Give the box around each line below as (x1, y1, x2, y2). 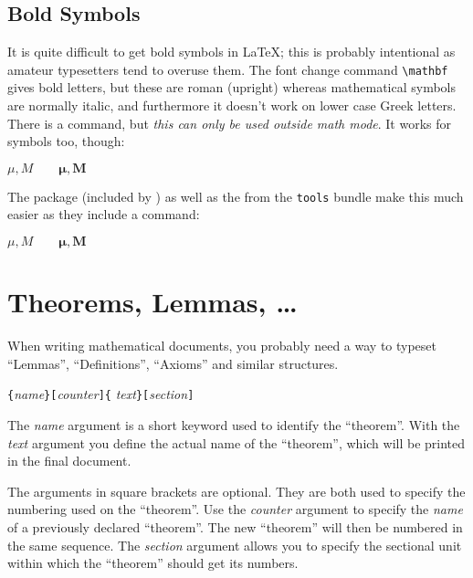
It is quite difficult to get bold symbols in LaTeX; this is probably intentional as (7, 42, 456, 61)
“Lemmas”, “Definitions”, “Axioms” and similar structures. (7, 353, 339, 373)
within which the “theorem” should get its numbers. (7, 553, 299, 573)
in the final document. (7, 451, 131, 470)
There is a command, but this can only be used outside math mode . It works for (7, 113, 452, 132)
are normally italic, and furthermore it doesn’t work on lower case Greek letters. (7, 96, 457, 115)
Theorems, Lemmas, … (7, 283, 298, 321)
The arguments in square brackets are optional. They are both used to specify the (7, 481, 466, 500)
